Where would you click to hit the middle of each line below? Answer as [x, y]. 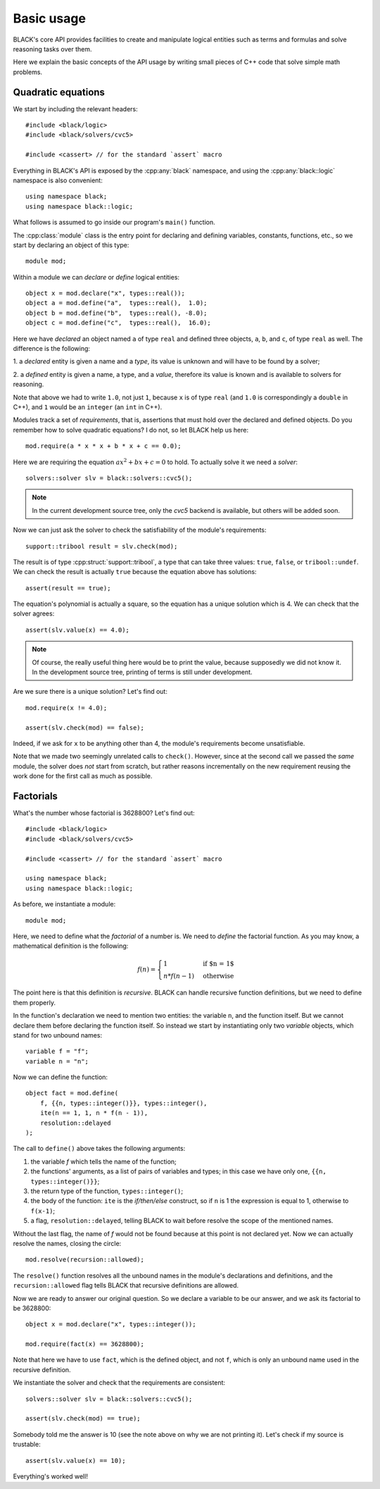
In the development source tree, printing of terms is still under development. [142, 672]
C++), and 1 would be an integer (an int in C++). [88, 407]
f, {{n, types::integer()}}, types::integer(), [123, 1103]
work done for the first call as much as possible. [83, 776]
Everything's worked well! [50, 1476]
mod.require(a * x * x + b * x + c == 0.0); [104, 446]
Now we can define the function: [61, 1077]
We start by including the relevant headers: [76, 108]
